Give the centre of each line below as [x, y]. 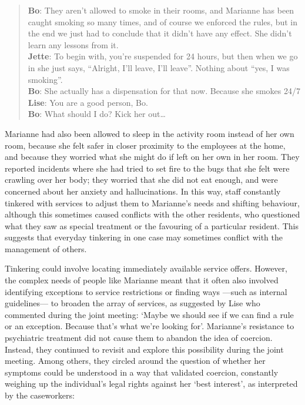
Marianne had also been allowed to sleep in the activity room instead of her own [150, 133]
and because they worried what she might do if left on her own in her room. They [152, 157]
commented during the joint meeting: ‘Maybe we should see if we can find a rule [149, 314]
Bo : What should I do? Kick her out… [97, 114]
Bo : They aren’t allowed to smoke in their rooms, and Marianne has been [161, 10]
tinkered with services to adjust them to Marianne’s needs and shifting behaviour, [152, 202]
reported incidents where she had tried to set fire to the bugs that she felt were [147, 168]
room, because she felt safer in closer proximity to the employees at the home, [145, 145]
